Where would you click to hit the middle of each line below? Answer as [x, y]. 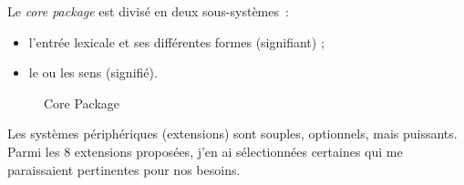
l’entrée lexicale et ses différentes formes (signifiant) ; [176, 41]
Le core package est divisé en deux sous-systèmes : [148, 11]
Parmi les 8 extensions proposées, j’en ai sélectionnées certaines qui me [205, 151]
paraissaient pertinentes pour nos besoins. [124, 169]
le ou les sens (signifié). [93, 72]
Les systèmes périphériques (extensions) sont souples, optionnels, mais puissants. [232, 134]
